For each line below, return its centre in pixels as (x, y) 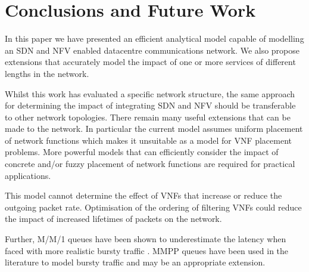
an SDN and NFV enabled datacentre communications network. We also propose (152, 50)
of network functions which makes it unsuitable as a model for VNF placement (149, 140)
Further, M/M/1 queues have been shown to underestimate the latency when (146, 239)
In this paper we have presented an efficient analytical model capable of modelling (154, 38)
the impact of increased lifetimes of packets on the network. (113, 219)
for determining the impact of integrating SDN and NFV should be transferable (150, 105)
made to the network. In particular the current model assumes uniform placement (154, 129)
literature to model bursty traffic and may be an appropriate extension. (135, 262)
